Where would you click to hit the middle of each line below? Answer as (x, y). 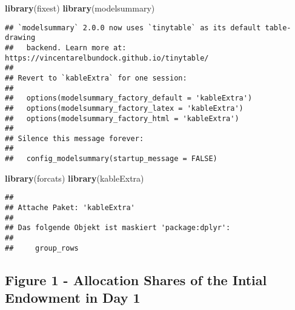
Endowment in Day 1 (73, 298)
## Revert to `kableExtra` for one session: (96, 78)
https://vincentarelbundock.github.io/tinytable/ (107, 58)
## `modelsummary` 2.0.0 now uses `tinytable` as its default (133, 28)
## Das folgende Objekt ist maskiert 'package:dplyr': (118, 228)
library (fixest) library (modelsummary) (80, 8)
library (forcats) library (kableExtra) (75, 178)
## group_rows (42, 248)
